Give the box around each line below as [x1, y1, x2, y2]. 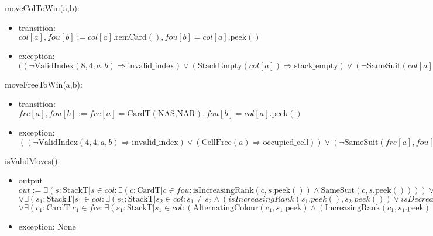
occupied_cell [263, 138, 309, 147]
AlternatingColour [193, 203, 259, 212]
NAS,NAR [157, 109, 195, 118]
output [18, 174, 43, 186]
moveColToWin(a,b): [5, 2, 80, 13]
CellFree [201, 138, 232, 147]
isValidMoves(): [5, 154, 60, 166]
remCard [115, 33, 147, 42]
